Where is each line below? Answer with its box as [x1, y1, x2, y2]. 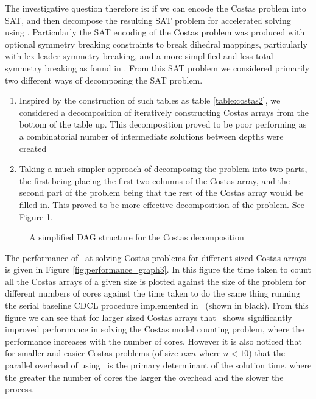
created [19, 142, 47, 154]
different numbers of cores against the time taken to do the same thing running [5, 287, 301, 300]
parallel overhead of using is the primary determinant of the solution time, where [5, 359, 312, 372]
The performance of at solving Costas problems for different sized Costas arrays [5, 251, 307, 264]
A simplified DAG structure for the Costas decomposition [29, 231, 244, 243]
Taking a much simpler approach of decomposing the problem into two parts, [19, 162, 307, 175]
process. [5, 383, 35, 395]
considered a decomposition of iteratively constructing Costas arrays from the [19, 106, 309, 118]
